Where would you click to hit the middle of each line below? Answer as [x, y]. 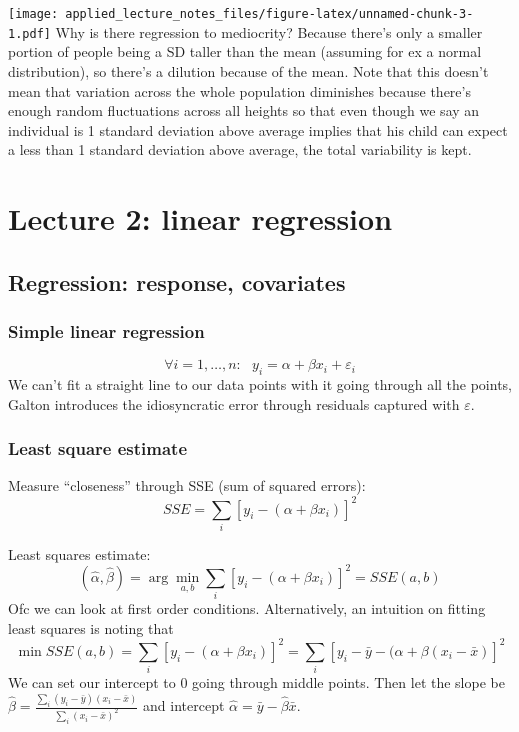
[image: [33, 14]
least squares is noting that [91, 627]
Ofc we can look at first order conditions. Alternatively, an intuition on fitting [247, 608]
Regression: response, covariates [177, 281]
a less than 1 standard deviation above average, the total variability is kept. [240, 149]
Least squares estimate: [79, 553]
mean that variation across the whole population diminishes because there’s [239, 90]
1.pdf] [29, 33]
